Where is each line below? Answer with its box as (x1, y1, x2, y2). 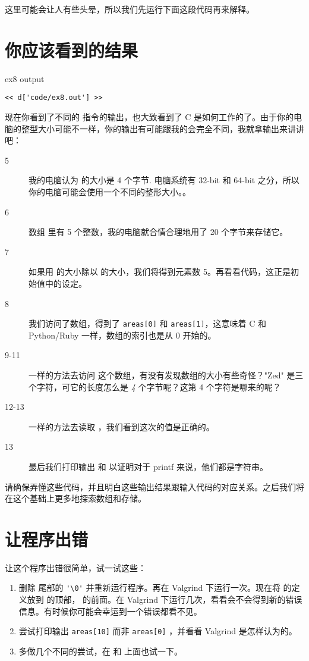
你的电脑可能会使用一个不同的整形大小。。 (29, 185, 191, 198)
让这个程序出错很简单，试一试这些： (5, 561, 146, 574)
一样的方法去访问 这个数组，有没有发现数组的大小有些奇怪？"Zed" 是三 (29, 368, 304, 381)
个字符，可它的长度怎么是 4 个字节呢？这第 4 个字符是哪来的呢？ (29, 380, 281, 393)
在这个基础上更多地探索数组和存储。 (5, 492, 146, 505)
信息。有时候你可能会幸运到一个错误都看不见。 (18, 604, 202, 617)
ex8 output (5, 72, 45, 84)
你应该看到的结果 (5, 37, 138, 62)
